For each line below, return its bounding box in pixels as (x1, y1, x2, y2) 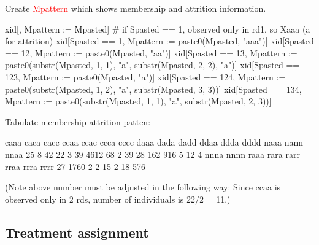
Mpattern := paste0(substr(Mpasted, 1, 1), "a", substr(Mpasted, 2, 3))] (5, 95, 272, 107)
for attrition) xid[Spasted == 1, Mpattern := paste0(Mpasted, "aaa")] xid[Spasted (5, 34, 314, 47)
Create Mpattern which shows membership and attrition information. (5, 2, 266, 14)
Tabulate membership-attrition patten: (5, 115, 151, 128)
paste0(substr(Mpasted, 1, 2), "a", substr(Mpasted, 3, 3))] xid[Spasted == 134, (5, 82, 302, 95)
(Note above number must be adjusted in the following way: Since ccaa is (5, 181, 281, 193)
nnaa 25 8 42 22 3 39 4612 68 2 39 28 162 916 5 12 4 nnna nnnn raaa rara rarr (5, 147, 300, 160)
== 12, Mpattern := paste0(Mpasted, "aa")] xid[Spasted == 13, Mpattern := (5, 46, 298, 59)
